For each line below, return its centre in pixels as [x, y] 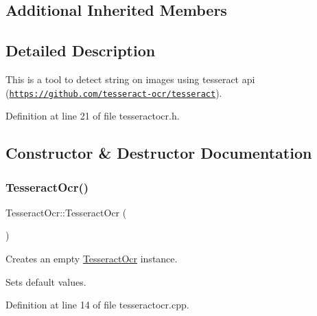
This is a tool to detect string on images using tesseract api [130, 79]
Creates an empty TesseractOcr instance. [92, 259]
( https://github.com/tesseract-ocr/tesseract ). [114, 92]
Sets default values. [46, 281]
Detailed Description [81, 50]
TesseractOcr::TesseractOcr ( [66, 212]
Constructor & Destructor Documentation [159, 153]
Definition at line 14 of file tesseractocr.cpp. [97, 305]
